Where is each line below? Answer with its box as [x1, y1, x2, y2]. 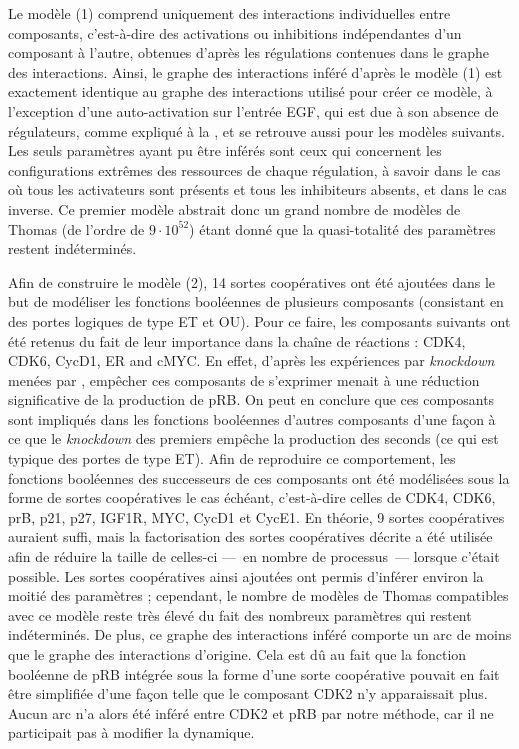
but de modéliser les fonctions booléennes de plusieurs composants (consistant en [8, 291, 504, 312]
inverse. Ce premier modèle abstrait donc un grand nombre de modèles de [8, 198, 461, 219]
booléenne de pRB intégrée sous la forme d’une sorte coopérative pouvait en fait [8, 663, 500, 684]
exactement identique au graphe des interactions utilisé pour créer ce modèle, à [8, 81, 493, 102]
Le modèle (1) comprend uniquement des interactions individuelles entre [8, 3, 451, 23]
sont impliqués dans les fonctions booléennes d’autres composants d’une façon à [8, 408, 496, 429]
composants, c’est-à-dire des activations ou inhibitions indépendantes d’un [8, 22, 462, 43]
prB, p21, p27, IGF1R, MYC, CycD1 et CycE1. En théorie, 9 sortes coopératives [8, 506, 505, 527]
